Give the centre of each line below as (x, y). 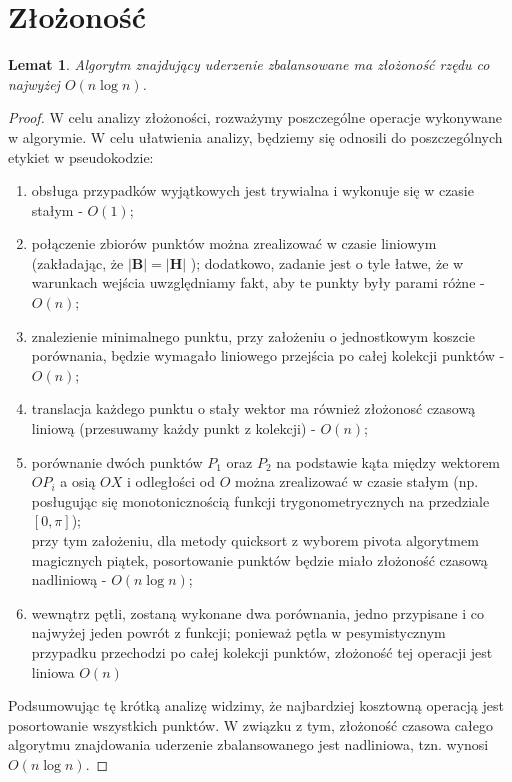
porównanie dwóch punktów (117, 461)
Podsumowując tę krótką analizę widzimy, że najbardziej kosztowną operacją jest (256, 705)
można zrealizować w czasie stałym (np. (357, 481)
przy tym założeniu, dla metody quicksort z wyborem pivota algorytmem (255, 540)
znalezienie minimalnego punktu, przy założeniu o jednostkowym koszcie (253, 335)
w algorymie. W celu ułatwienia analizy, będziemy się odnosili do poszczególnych (255, 136)
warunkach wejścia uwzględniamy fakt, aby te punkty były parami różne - (258, 282)
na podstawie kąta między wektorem (388, 461)
